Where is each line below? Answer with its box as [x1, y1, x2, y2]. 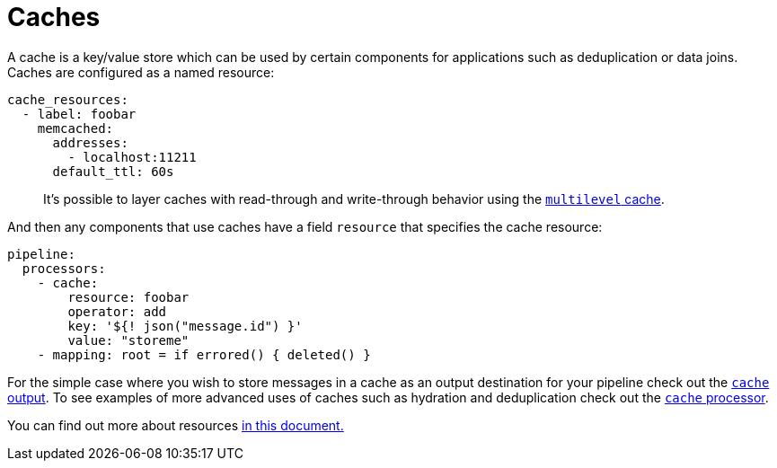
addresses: [52, 135, 128, 150]
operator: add [67, 304, 167, 319]
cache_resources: [7, 92, 128, 107]
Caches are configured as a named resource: [7, 64, 275, 80]
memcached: [37, 120, 114, 136]
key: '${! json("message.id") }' [67, 318, 303, 333]
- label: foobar [22, 106, 137, 121]
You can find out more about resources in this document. [7, 417, 344, 433]
